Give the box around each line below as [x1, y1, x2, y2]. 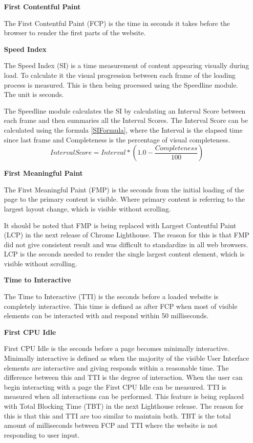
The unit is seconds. [4, 89, 64, 99]
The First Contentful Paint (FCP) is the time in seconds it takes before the [4, 18, 230, 28]
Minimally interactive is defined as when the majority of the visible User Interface [4, 353, 249, 363]
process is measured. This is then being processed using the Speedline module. [4, 79, 238, 90]
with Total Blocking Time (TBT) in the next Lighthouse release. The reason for [4, 401, 244, 411]
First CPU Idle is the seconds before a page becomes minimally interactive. [4, 343, 230, 353]
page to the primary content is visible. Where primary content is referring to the [4, 194, 245, 204]
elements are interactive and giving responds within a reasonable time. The [4, 362, 229, 373]
